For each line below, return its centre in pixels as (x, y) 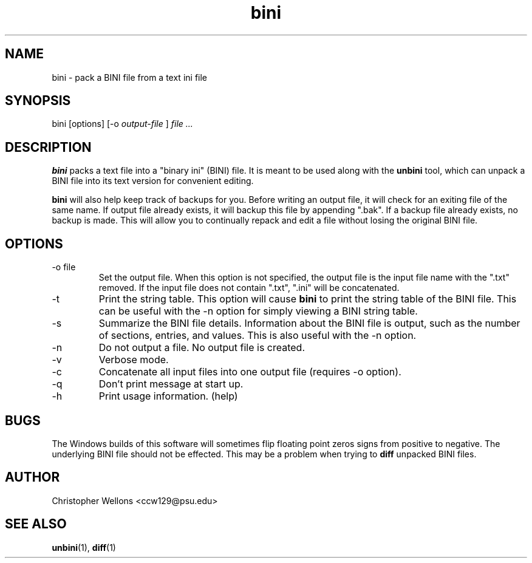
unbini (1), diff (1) (84, 547)
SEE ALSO (36, 524)
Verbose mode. (134, 360)
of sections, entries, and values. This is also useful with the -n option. (257, 336)
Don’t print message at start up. (171, 384)
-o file (64, 267)
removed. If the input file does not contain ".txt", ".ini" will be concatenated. (249, 288)
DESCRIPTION (48, 147)
